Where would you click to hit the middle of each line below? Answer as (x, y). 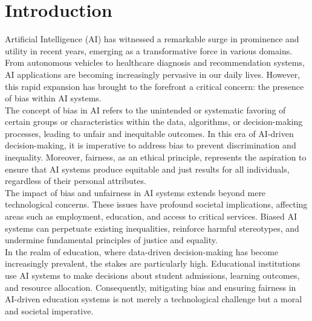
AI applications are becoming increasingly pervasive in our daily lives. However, (153, 74)
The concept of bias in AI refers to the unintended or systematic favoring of (145, 110)
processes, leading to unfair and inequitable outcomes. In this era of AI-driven (149, 133)
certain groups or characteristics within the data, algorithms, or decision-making (154, 122)
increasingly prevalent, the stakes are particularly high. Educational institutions (153, 263)
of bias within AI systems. (53, 98)
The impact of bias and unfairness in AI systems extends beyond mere (135, 192)
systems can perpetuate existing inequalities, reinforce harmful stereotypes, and (152, 228)
